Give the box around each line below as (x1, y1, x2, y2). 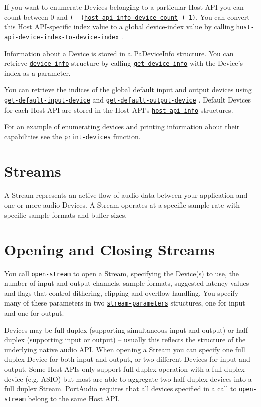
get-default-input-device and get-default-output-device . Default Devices (4, 94, 251, 105)
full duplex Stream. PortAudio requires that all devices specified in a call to (4, 383, 237, 394)
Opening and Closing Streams (4, 239, 215, 259)
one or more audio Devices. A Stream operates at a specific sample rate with (4, 199, 240, 210)
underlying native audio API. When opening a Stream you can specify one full (4, 344, 245, 354)
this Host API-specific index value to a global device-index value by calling (4, 21, 234, 32)
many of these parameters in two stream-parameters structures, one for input (4, 297, 245, 308)
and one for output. (4, 308, 64, 318)
